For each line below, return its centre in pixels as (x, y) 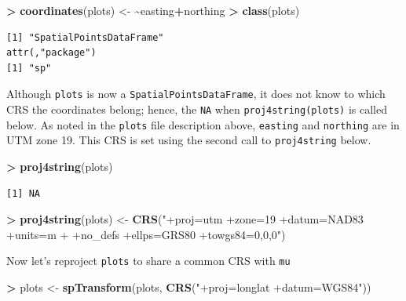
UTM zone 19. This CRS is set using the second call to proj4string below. (189, 140)
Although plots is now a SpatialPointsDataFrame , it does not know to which (196, 94)
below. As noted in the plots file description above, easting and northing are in (203, 124)
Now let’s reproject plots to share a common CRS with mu (148, 261)
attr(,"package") (51, 53)
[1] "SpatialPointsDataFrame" (85, 37)
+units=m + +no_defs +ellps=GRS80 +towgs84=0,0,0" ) (146, 234)
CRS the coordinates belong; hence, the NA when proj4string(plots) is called (197, 109)
